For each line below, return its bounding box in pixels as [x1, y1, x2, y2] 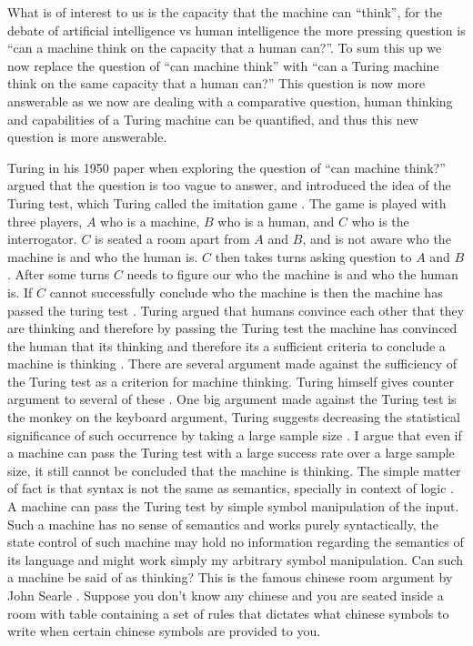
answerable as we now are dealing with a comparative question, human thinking [7, 91, 453, 110]
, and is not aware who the [302, 229, 451, 248]
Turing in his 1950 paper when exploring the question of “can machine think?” [7, 157, 446, 177]
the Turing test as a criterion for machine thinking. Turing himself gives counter [7, 371, 454, 390]
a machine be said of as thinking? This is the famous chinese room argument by [7, 568, 453, 587]
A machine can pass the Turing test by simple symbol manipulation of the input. [7, 497, 459, 516]
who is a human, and [217, 211, 335, 230]
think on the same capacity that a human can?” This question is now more [7, 74, 426, 93]
